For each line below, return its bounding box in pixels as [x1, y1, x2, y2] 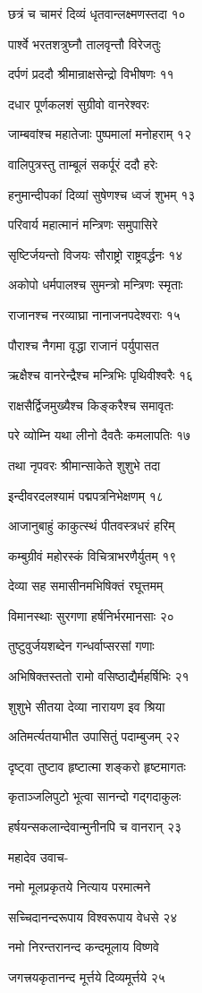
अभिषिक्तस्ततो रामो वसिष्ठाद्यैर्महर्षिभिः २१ [8, 667, 189, 686]
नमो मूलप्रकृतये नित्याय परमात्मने [8, 877, 151, 896]
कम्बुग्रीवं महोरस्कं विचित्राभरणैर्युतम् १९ [8, 546, 177, 565]
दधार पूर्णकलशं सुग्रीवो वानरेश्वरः [8, 94, 149, 113]
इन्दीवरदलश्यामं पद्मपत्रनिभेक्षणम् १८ [8, 486, 164, 505]
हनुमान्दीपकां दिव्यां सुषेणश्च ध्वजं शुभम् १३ [8, 185, 196, 203]
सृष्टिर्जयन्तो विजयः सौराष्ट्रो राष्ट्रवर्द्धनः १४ [8, 245, 183, 263]
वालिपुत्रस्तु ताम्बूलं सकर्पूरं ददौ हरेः [8, 154, 158, 173]
